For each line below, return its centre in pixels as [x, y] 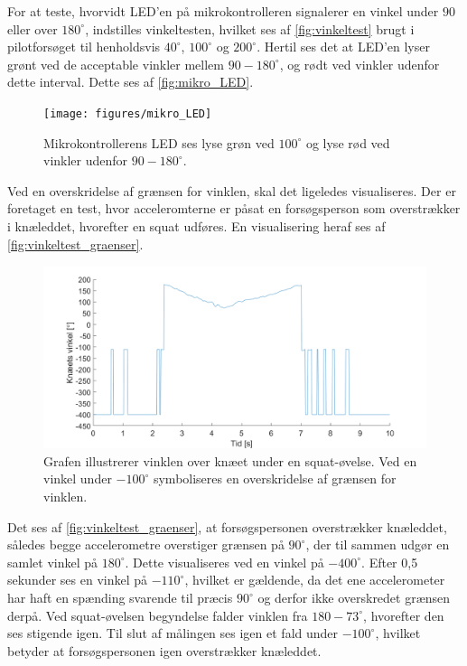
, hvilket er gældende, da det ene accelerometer [315, 580]
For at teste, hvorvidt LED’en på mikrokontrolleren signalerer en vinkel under [223, 11]
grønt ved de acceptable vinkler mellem [116, 64]
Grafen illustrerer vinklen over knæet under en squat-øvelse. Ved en [230, 460]
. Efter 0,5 [390, 562]
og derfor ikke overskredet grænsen [354, 597]
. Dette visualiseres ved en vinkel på [224, 562]
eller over [33, 28]
